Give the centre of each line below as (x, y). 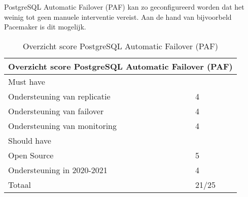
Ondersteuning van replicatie (59, 96)
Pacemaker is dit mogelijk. (45, 27)
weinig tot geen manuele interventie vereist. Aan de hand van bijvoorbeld (118, 17)
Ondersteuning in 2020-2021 (58, 170)
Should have (30, 140)
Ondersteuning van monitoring (63, 125)
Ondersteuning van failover (56, 111)
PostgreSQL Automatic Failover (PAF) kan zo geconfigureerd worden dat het (124, 7)
